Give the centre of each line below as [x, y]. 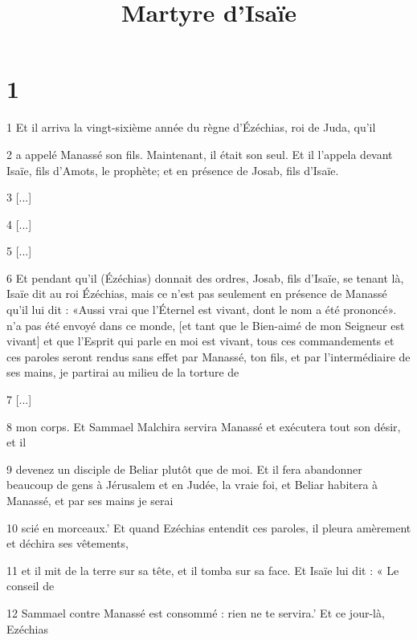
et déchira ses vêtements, [67, 543]
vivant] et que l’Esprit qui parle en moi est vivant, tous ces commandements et [200, 341]
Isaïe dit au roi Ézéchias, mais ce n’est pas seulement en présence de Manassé [197, 294]
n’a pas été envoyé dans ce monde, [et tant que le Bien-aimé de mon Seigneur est [206, 325]
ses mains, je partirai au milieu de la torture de [123, 372]
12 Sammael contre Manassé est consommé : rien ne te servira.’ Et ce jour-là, [196, 612]
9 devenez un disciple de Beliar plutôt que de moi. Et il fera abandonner [184, 469]
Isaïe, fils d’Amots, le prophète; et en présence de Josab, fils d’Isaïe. [173, 170]
